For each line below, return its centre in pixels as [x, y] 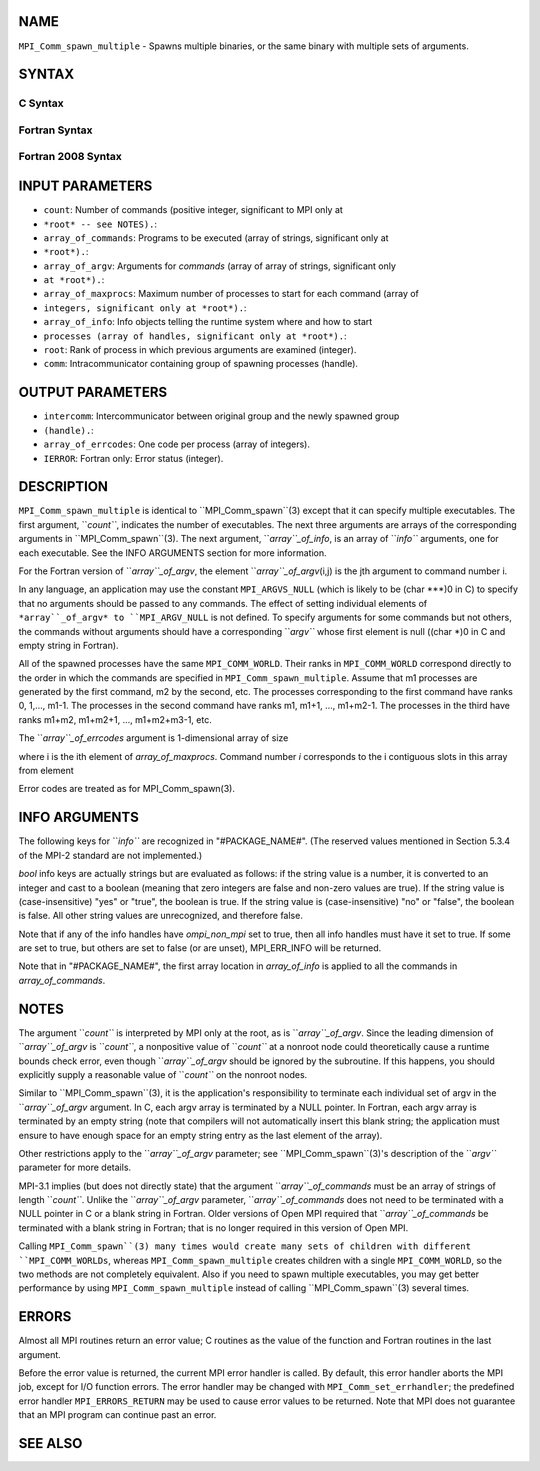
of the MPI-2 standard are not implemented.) [110, 855]
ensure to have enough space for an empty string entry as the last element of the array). [200, 1135]
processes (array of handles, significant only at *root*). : [195, 336]
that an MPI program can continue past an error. [117, 1415]
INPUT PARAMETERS [85, 186]
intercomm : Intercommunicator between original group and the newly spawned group [221, 416]
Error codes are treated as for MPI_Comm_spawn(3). [126, 789]
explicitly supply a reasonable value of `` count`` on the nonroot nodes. [163, 1074]
